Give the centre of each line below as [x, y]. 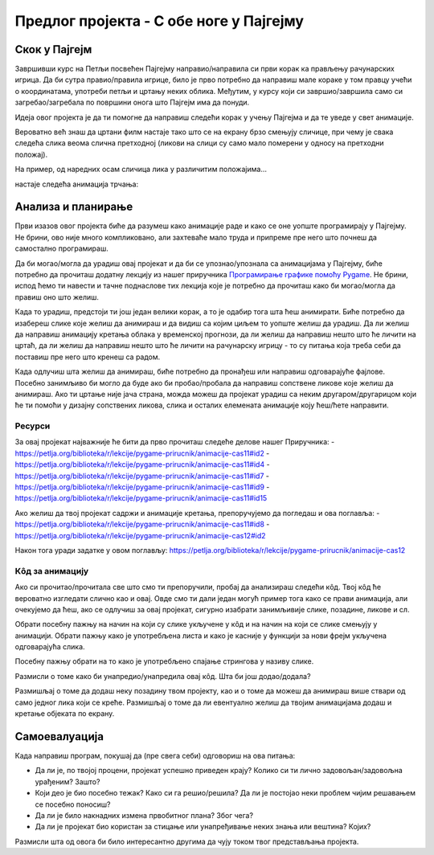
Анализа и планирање [74, 207]
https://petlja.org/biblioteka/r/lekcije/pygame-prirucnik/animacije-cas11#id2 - [142, 453]
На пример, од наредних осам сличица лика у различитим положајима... [141, 170]
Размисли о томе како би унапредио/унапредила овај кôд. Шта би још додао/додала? [163, 676]
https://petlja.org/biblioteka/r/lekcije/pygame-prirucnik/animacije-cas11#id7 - [142, 476]
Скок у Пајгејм [53, 49]
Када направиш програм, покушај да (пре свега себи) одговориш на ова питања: [155, 755]
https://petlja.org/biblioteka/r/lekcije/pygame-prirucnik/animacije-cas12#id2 [140, 535]
